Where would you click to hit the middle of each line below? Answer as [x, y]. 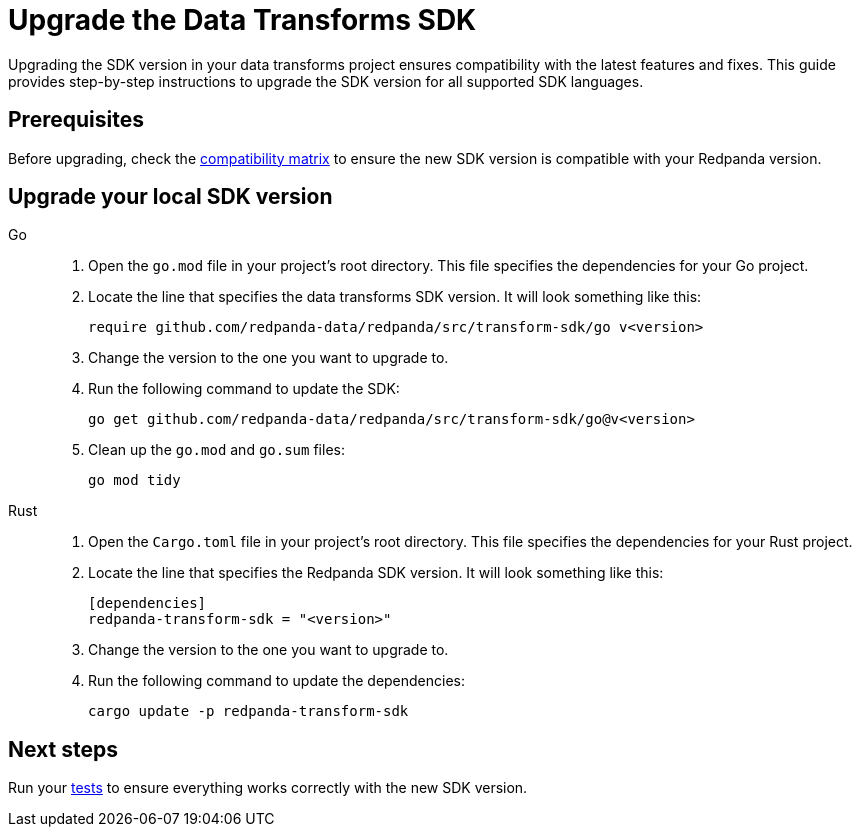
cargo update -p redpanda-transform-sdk [248, 711]
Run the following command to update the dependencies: [277, 681]
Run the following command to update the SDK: [244, 389]
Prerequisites [76, 120]
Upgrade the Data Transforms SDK [242, 20]
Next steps [63, 749]
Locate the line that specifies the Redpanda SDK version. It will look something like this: [376, 573]
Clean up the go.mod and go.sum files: [216, 450]
